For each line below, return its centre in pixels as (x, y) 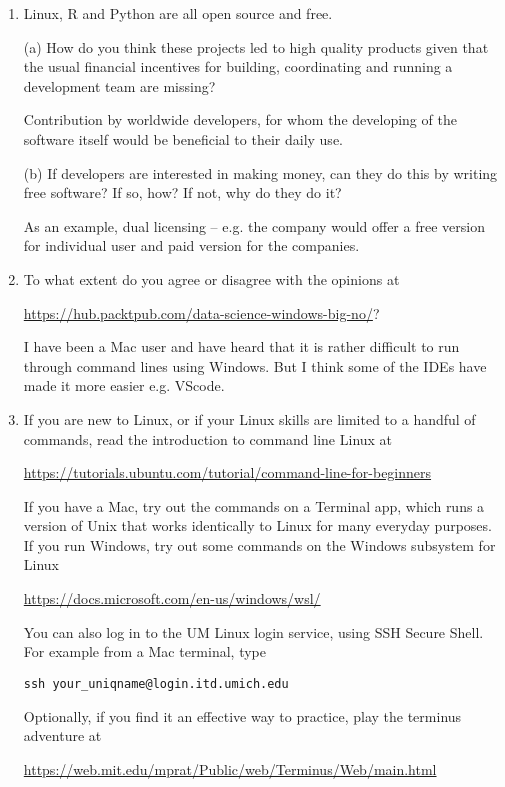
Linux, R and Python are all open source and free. (178, 13)
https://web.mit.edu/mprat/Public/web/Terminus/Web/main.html (230, 768)
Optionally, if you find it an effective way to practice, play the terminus (242, 715)
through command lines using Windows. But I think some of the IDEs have (255, 365)
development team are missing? (119, 85)
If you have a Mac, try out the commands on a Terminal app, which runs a (254, 505)
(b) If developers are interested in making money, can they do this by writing (260, 172)
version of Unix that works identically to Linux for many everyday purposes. (257, 525)
